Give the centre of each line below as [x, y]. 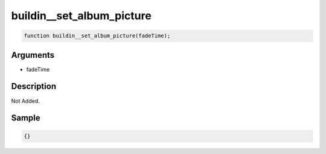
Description [34, 86]
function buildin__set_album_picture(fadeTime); [97, 36]
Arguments [33, 55]
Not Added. [26, 101]
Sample [26, 118]
